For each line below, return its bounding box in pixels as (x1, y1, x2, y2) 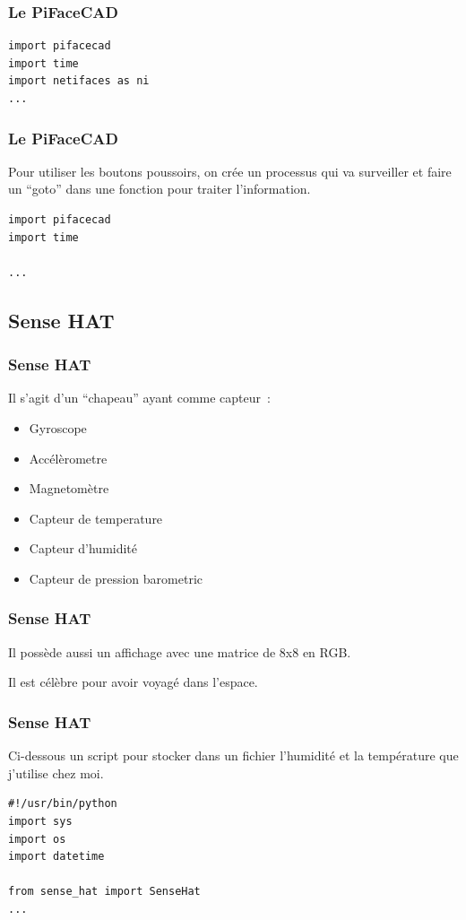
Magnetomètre (29, 479, 109, 498)
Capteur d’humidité (29, 539, 138, 558)
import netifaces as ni (8, 74, 150, 88)
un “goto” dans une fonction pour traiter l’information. (8, 179, 311, 198)
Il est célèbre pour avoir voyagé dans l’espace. (8, 673, 258, 691)
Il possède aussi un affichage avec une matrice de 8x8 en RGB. (8, 642, 351, 661)
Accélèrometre (29, 448, 108, 467)
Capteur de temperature (29, 508, 163, 527)
